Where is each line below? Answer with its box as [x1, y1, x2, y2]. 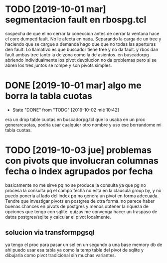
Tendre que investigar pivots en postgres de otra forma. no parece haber [5, 198, 155, 204]
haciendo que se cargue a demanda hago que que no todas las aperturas [5, 41, 156, 47]
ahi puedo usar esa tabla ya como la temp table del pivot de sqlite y [5, 247, 144, 253]
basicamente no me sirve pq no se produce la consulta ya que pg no [5, 182, 146, 188]
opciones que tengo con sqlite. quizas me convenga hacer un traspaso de [5, 208, 158, 215]
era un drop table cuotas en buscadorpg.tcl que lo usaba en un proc [5, 116, 146, 123]
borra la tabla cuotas [5, 91, 92, 102]
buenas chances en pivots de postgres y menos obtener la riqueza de [5, 203, 149, 209]
